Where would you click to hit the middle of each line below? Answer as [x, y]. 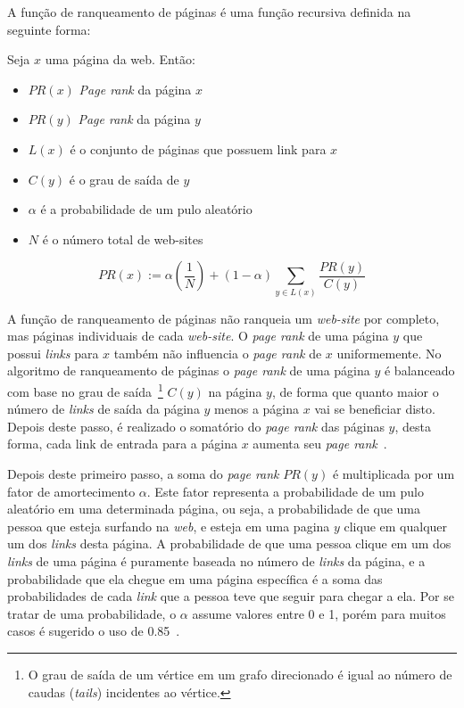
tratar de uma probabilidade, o [92, 613]
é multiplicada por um [394, 474]
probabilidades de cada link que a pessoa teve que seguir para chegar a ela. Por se [231, 596]
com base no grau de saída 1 [85, 390]
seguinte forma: [49, 29]
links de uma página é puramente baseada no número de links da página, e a [216, 561]
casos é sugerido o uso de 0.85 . [94, 631]
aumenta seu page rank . [320, 444]
